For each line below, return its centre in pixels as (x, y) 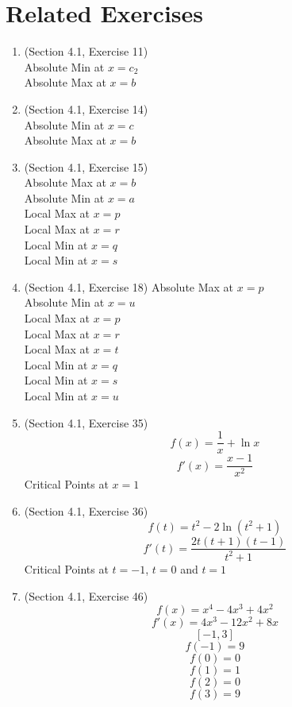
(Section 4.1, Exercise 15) (86, 166)
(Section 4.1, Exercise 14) (86, 108)
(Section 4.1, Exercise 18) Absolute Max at (129, 286)
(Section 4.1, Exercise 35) (86, 422)
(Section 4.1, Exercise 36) (86, 510)
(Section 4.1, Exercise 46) (86, 595)
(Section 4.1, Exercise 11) (86, 51)
